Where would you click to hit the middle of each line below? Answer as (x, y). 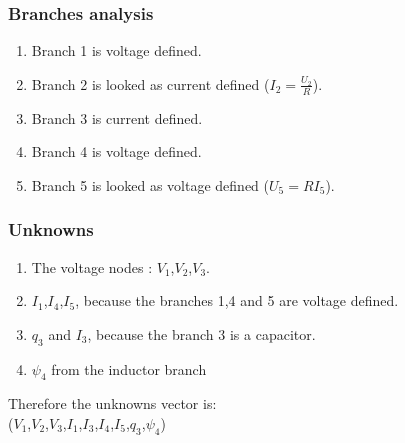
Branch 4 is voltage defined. (116, 151)
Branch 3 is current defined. (117, 117)
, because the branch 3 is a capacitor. (201, 333)
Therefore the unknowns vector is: (112, 403)
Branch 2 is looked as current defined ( (150, 83)
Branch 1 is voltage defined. (116, 50)
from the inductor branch (129, 368)
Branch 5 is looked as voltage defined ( (150, 184)
